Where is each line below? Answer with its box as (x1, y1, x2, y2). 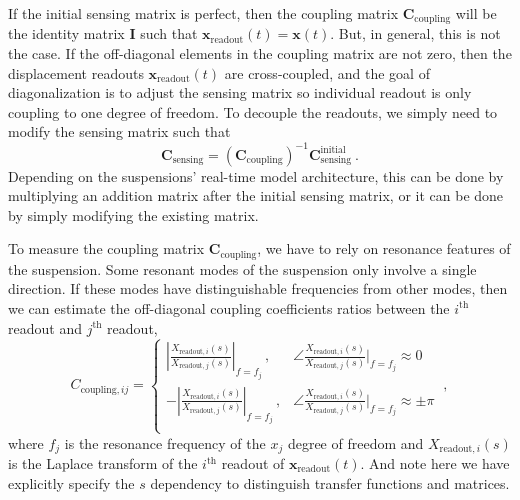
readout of (221, 453, 285, 474)
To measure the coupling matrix (8, 238, 205, 259)
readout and (8, 317, 82, 338)
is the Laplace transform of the (8, 453, 198, 474)
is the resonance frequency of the (64, 432, 266, 453)
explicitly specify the (8, 472, 135, 493)
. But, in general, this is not (330, 23, 501, 44)
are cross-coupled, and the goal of (224, 62, 430, 83)
